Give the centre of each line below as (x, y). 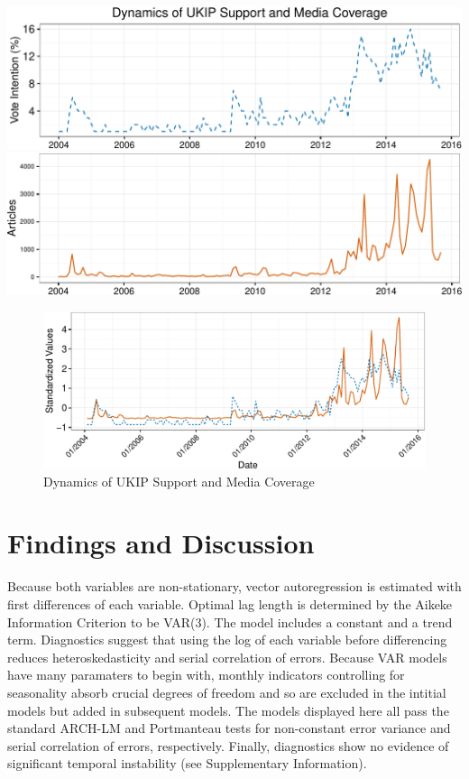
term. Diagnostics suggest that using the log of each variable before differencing (227, 640)
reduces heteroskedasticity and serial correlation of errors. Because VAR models (227, 657)
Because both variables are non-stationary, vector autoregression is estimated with (234, 586)
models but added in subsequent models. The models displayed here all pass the (228, 710)
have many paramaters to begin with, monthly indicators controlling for (206, 675)
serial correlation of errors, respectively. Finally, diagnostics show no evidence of (228, 745)
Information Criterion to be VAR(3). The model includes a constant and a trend (230, 621)
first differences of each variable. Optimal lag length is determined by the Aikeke (230, 604)
